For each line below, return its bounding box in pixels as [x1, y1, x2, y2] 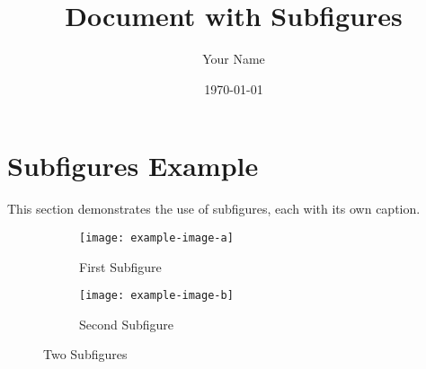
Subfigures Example [7, 147, 259, 184]
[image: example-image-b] [79, 289, 234, 303]
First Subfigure [79, 257, 162, 276]
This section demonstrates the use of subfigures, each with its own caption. [7, 199, 421, 218]
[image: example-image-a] [79, 231, 234, 244]
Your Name [202, 49, 265, 68]
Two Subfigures [43, 345, 128, 364]
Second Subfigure [79, 314, 174, 333]
